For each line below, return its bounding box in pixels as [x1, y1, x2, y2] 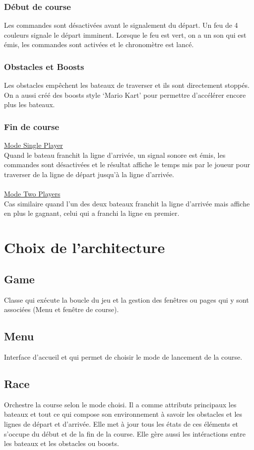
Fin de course [4, 120, 60, 132]
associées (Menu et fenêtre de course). [4, 304, 119, 315]
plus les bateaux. [4, 99, 55, 110]
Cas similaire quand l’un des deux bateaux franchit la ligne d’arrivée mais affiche [4, 198, 250, 208]
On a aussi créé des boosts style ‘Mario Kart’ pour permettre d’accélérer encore [4, 89, 246, 100]
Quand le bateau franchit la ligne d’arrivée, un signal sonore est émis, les [4, 149, 226, 160]
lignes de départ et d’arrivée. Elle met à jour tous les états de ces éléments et [4, 418, 239, 429]
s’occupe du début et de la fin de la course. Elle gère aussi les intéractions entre [4, 428, 246, 439]
